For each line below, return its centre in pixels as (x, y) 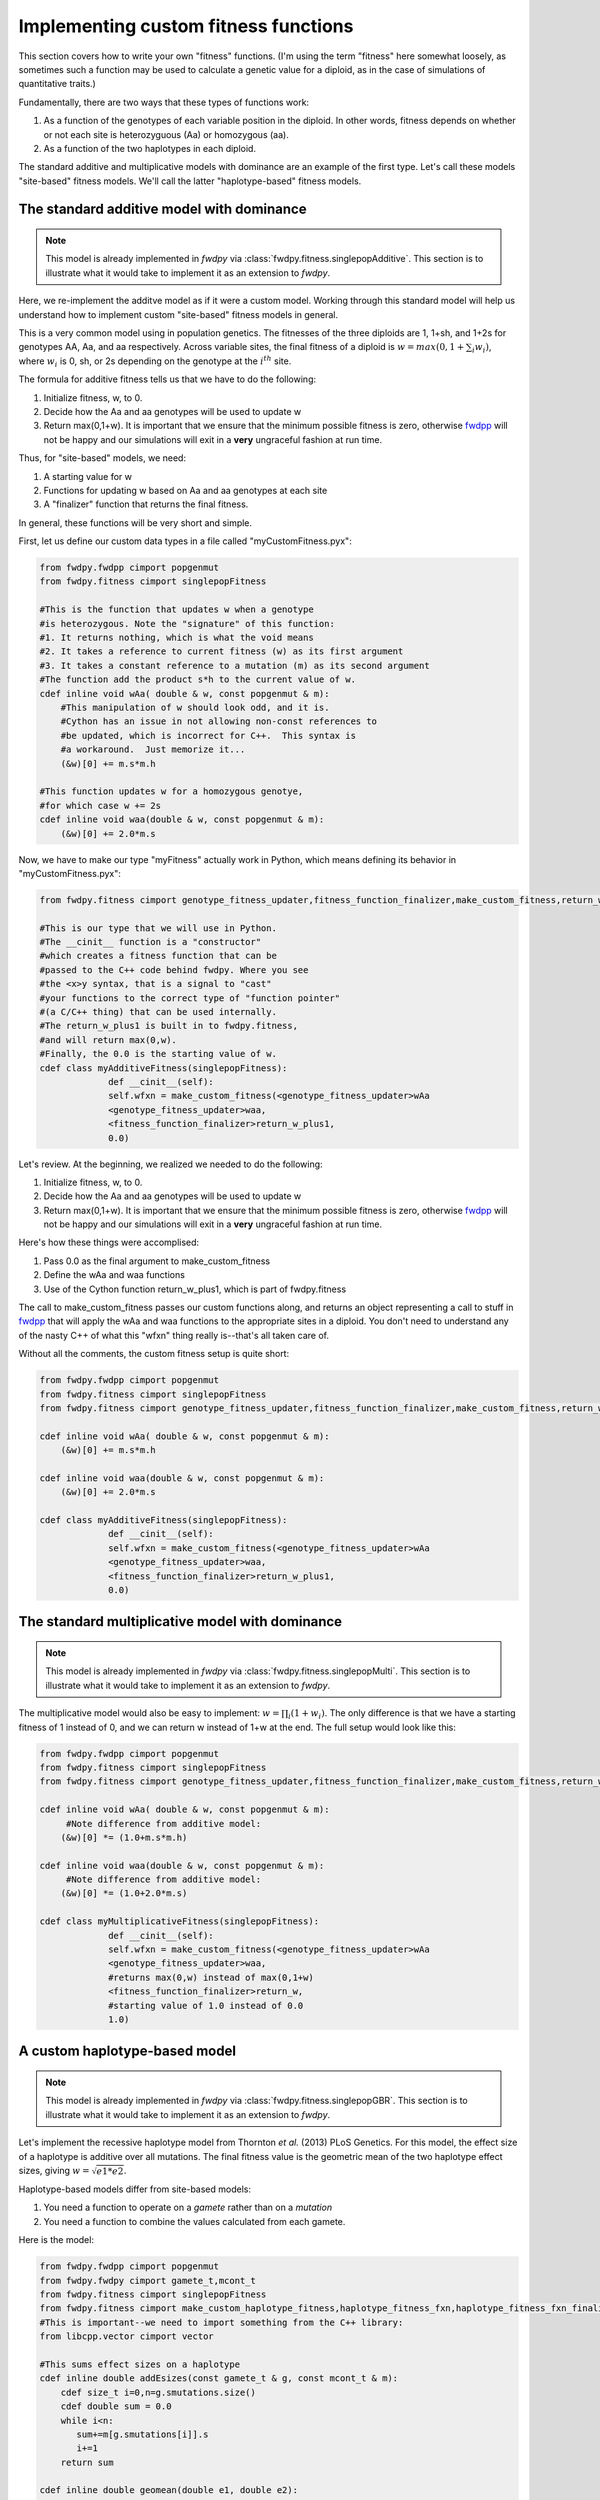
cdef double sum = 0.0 (116, 2406)
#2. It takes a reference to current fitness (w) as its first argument (221, 651)
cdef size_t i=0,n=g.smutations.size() (158, 2392)
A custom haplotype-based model (127, 2051)
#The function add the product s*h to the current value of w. (198, 679)
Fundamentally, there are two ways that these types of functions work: (164, 102)
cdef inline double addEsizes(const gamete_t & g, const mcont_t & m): (219, 2378)
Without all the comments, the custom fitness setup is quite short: (154, 1354)
